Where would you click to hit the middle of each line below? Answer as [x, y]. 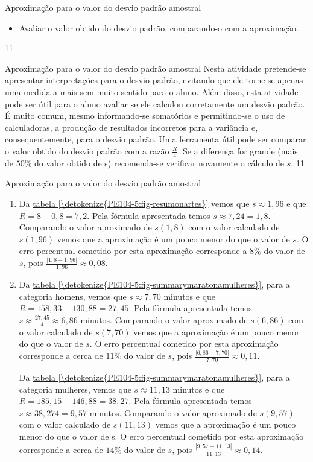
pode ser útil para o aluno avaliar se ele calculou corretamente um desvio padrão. [155, 103]
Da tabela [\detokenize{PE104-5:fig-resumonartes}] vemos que [134, 203]
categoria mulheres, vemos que [75, 389]
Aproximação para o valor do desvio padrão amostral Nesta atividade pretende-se [156, 68]
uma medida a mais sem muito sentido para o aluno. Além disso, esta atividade [152, 91]
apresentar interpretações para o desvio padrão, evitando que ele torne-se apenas [154, 80]
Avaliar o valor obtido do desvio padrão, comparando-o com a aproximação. [159, 27]
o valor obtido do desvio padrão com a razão [87, 150]
